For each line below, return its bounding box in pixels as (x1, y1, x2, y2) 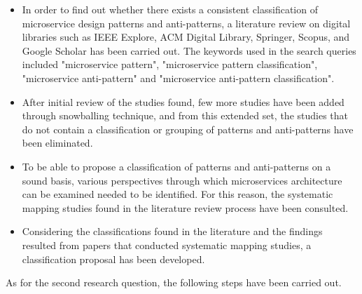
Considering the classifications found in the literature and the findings (22, 224, 323, 239)
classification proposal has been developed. (22, 251, 205, 266)
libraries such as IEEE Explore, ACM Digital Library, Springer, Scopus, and (22, 29, 350, 44)
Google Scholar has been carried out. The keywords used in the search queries (22, 43, 356, 58)
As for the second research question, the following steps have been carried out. (6, 275, 342, 290)
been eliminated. (22, 135, 93, 150)
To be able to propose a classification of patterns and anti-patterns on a (22, 159, 331, 173)
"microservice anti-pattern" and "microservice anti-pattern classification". (22, 70, 335, 85)
